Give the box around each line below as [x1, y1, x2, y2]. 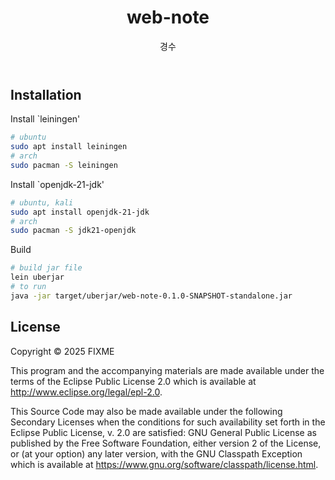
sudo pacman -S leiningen [10, 160, 118, 170]
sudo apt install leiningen [10, 142, 128, 152]
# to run [10, 282, 47, 292]
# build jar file [10, 263, 83, 273]
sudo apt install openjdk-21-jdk [10, 207, 150, 217]
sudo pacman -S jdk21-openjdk [10, 226, 137, 236]
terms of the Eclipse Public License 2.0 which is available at [10, 375, 257, 387]
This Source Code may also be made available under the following [10, 405, 283, 417]
